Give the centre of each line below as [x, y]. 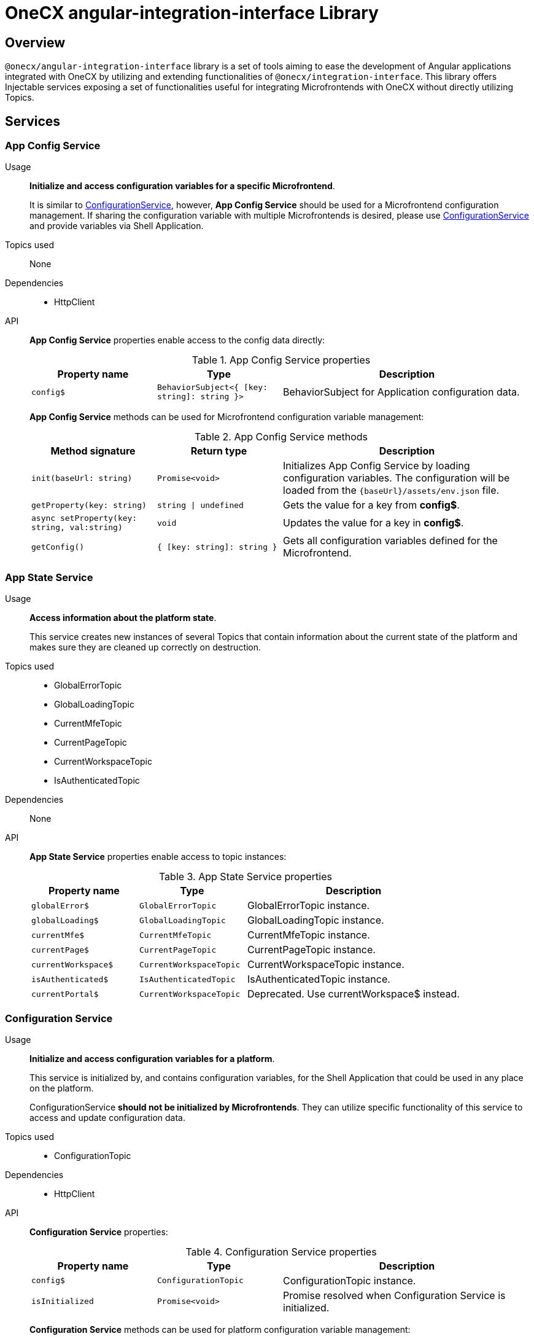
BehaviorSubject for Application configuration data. [401, 392]
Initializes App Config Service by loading [377, 466]
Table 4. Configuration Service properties [281, 1251]
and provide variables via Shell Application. [117, 226]
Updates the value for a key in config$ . [373, 523]
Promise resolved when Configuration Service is [394, 1295]
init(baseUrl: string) [82, 478]
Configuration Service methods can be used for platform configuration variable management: [220, 1329]
